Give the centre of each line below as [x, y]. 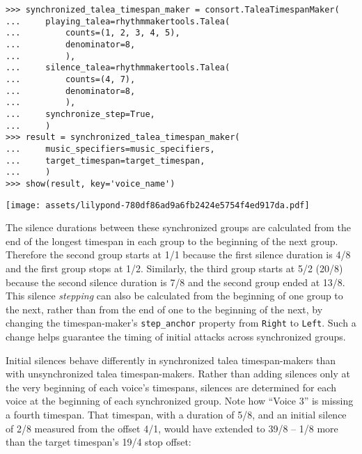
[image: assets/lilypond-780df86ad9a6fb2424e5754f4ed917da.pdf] [158, 205]
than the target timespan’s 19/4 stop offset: [99, 442]
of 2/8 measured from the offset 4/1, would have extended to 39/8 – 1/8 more [172, 428]
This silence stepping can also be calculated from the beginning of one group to [174, 296]
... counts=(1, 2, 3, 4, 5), [93, 33]
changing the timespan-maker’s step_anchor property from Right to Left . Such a [181, 323]
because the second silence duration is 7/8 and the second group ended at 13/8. [175, 282]
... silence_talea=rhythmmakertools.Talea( [118, 68]
